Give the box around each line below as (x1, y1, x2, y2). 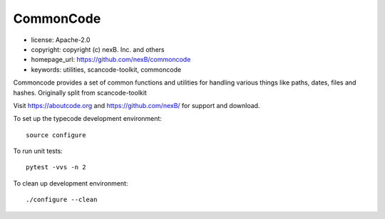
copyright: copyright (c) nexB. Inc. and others (31, 45, 165, 53)
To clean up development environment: (13, 178, 128, 188)
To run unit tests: (13, 146, 63, 156)
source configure (26, 131, 86, 139)
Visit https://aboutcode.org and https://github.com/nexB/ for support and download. (13, 101, 260, 109)
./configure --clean (26, 196, 98, 204)
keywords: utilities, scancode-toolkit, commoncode (31, 65, 182, 74)
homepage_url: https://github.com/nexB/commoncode (31, 55, 191, 64)
